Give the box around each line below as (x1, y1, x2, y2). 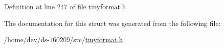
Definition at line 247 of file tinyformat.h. (4, 1, 128, 11)
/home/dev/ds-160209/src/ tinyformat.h (4, 34, 123, 45)
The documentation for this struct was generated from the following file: (4, 18, 221, 28)
